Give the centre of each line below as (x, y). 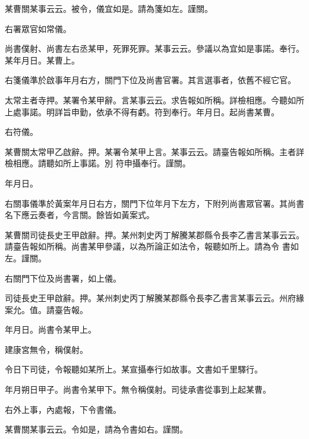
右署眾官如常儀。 (38, 28)
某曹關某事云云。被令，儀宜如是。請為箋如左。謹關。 (109, 8)
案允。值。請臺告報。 (46, 309)
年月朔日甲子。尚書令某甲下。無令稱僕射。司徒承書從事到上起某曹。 (138, 389)
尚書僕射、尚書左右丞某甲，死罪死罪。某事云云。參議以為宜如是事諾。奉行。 (154, 48)
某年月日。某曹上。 (42, 60)
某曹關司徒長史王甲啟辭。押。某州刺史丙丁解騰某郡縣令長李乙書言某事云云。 (154, 234)
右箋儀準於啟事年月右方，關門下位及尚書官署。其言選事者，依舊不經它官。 (150, 80)
